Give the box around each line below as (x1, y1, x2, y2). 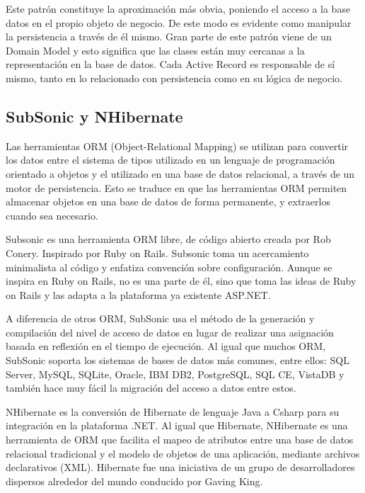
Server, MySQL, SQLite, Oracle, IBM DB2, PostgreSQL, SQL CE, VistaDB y (6, 366, 344, 381)
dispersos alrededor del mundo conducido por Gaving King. (6, 473, 263, 488)
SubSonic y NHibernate (6, 105, 183, 127)
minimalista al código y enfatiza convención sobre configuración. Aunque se (6, 259, 332, 274)
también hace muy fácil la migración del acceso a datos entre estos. (6, 380, 296, 395)
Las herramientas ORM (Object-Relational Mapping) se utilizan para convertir (6, 138, 349, 153)
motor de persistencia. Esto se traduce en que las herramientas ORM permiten (6, 180, 347, 195)
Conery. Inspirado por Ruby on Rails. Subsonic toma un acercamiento (6, 245, 309, 260)
